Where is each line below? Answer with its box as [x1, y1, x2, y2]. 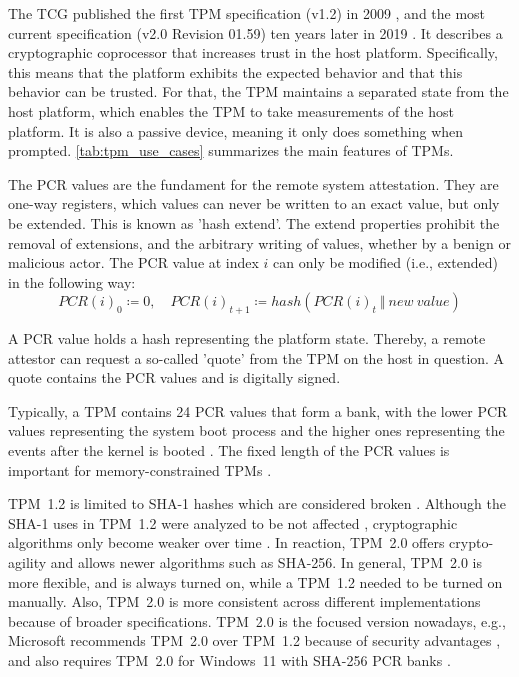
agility [8, 552, 47, 573]
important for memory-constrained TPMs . [8, 459, 272, 480]
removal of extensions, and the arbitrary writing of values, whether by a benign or [8, 232, 511, 253]
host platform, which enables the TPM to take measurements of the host [8, 100, 454, 121]
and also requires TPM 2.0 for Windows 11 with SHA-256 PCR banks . [8, 650, 451, 671]
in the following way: [8, 271, 136, 292]
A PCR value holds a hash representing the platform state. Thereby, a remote [8, 328, 486, 349]
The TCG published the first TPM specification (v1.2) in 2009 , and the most [8, 3, 486, 23]
